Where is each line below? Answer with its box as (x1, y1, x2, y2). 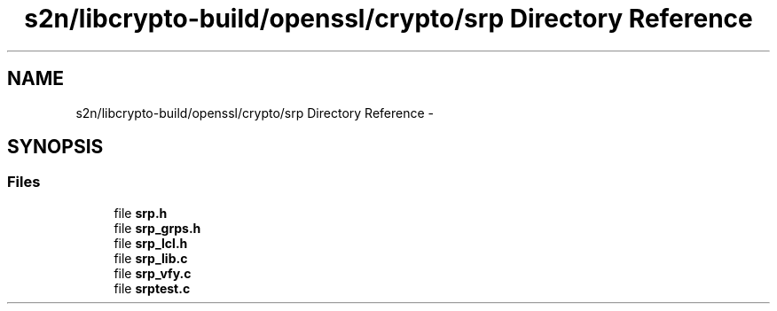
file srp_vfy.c (114, 265, 192, 281)
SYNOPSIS (7, 136, 104, 159)
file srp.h (114, 205, 168, 221)
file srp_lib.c (114, 250, 188, 266)
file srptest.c (114, 280, 191, 296)
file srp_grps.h (114, 220, 201, 236)
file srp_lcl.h (114, 235, 188, 251)
